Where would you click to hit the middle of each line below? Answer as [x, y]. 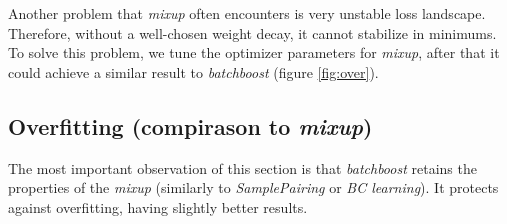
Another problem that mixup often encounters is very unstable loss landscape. [247, 13]
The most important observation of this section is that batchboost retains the [242, 167]
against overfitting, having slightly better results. [158, 206]
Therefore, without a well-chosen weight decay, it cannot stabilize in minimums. [252, 32]
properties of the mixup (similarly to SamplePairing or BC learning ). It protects [253, 187]
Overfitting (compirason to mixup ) [190, 125]
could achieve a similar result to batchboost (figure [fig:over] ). [193, 71]
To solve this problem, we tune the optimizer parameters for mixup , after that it [254, 52]
